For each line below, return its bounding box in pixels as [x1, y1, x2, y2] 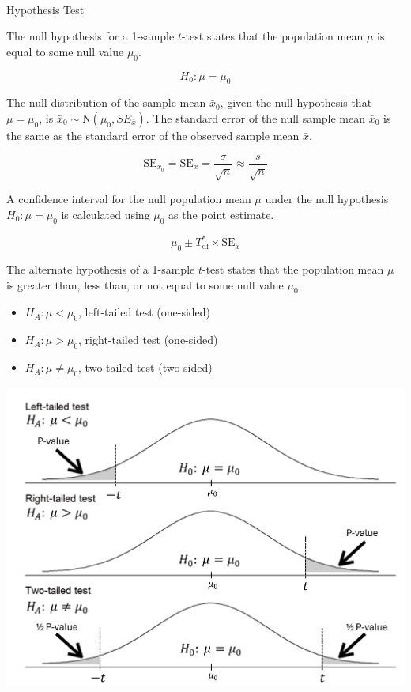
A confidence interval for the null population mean [6, 191, 251, 207]
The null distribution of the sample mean [6, 94, 206, 111]
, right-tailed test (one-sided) [78, 331, 218, 348]
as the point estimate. [168, 206, 274, 222]
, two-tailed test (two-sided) [78, 359, 213, 376]
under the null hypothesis [265, 191, 389, 207]
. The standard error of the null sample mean [145, 109, 366, 126]
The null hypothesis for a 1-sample [6, 28, 175, 44]
